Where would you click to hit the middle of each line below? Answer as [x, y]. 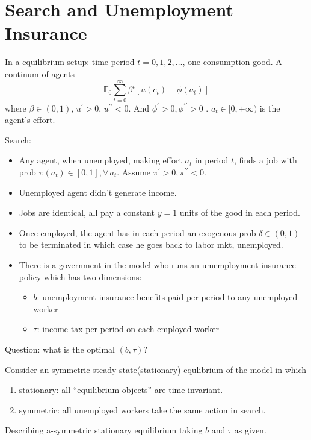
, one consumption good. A [232, 62]
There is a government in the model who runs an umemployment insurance [157, 264]
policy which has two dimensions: [80, 276]
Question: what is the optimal [60, 349]
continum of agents [40, 73]
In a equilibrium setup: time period [70, 62]
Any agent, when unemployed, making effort [100, 160]
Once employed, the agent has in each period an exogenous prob [137, 232]
